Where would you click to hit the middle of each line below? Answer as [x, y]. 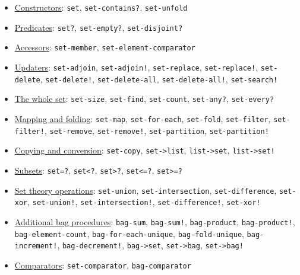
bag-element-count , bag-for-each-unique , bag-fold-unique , [129, 233]
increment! [36, 246]
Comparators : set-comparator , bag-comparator [103, 265]
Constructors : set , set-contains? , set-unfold [101, 7]
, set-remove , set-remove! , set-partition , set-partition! [157, 130]
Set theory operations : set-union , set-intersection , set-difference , [146, 190]
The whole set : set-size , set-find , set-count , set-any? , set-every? [144, 99]
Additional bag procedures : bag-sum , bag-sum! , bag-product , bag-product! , [155, 221]
